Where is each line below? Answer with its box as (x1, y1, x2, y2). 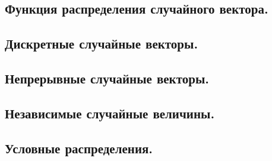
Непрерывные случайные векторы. (5, 69, 210, 87)
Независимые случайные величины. (5, 104, 215, 122)
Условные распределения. (5, 139, 153, 157)
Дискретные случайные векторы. (5, 34, 198, 53)
